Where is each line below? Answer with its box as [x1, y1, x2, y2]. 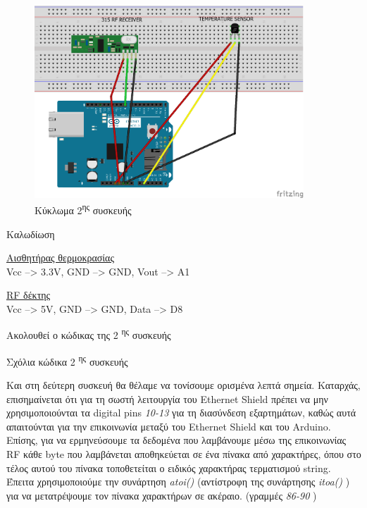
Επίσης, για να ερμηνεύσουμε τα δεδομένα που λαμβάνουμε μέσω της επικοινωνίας [6, 433, 347, 447]
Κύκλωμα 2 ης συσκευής [35, 201, 132, 217]
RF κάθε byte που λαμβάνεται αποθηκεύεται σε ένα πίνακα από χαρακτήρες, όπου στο [6, 446, 361, 461]
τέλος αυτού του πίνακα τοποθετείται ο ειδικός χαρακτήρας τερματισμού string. [6, 460, 331, 475]
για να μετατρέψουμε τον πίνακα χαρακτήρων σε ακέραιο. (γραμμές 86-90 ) [6, 488, 317, 502]
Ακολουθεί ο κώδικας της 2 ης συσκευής [6, 326, 171, 342]
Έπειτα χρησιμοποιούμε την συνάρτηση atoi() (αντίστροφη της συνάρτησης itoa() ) [6, 474, 350, 489]
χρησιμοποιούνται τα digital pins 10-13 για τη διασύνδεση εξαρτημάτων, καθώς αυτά [6, 405, 356, 420]
